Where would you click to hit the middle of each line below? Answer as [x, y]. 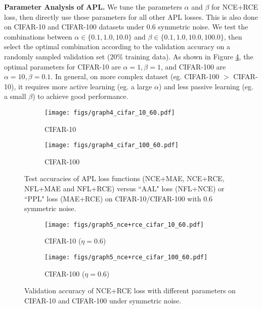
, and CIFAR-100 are [193, 66]
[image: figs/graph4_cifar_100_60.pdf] [112, 145]
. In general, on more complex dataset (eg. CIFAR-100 [135, 76]
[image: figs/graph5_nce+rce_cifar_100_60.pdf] [126, 257]
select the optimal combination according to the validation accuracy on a [117, 46]
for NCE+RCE [235, 7]
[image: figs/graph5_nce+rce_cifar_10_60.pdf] [124, 225]
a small [15, 96]
